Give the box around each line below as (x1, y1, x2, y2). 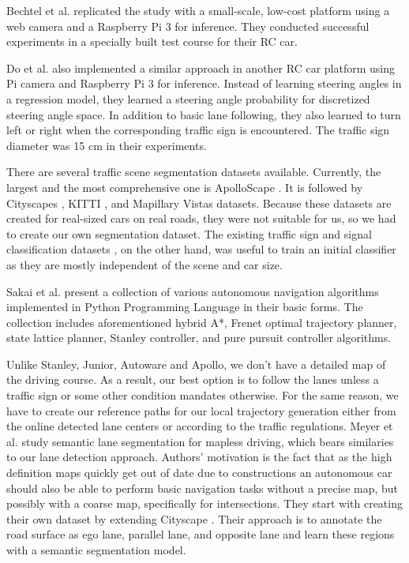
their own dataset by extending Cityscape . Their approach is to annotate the (6, 510, 382, 527)
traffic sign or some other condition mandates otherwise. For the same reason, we (6, 387, 399, 403)
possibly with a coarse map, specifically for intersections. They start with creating (6, 495, 403, 512)
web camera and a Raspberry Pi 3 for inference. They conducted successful (6, 17, 370, 34)
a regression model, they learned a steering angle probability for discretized (6, 90, 370, 107)
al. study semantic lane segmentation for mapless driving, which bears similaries (6, 433, 394, 449)
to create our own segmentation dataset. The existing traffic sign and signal (6, 225, 372, 242)
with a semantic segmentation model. (6, 542, 186, 557)
